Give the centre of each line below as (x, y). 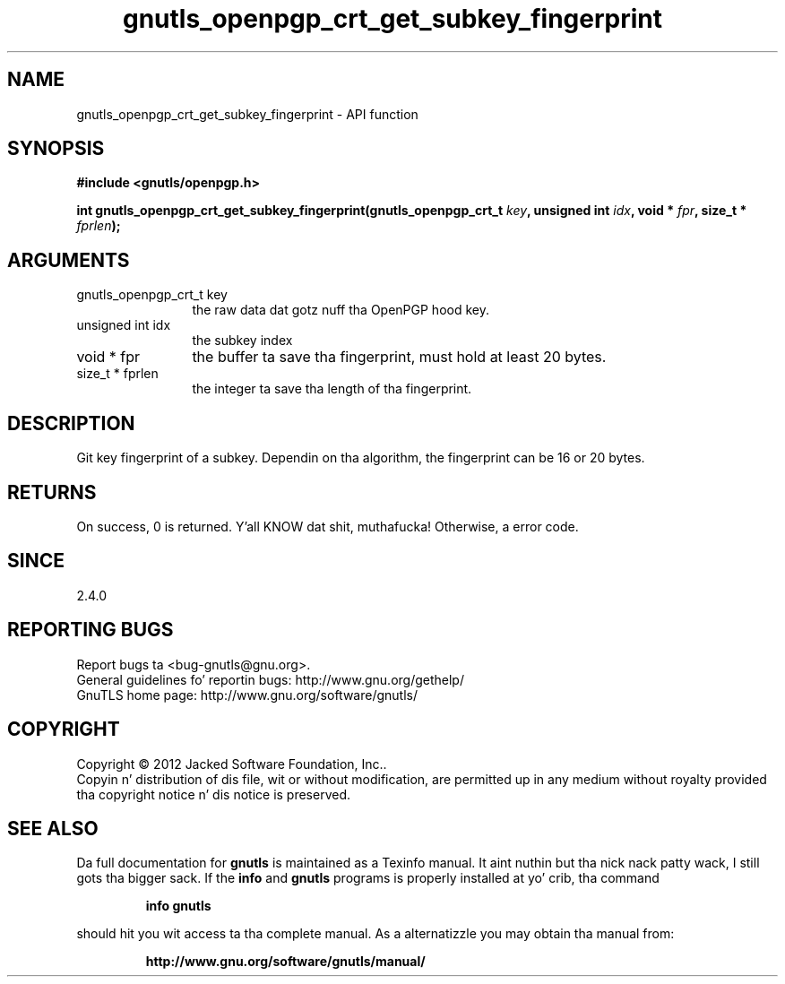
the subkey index (242, 341)
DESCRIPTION (71, 423)
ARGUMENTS (69, 260)
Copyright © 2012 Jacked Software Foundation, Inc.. (232, 764)
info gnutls (178, 906)
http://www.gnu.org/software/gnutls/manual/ (285, 962)
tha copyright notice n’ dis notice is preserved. (214, 794)
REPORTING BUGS (91, 630)
